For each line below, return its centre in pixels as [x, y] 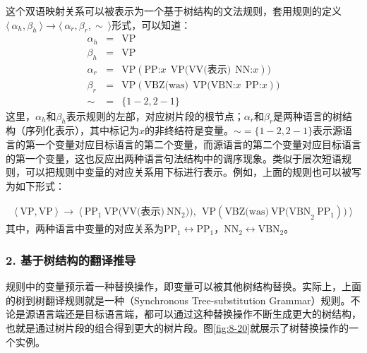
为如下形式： [35, 185]
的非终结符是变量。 [189, 130]
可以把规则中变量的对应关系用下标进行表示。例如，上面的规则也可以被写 [193, 172]
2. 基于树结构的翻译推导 [71, 259]
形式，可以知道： [151, 24]
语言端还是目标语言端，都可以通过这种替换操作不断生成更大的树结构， [198, 314]
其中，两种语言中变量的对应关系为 [85, 228]
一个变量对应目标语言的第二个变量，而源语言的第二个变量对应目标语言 [198, 144]
